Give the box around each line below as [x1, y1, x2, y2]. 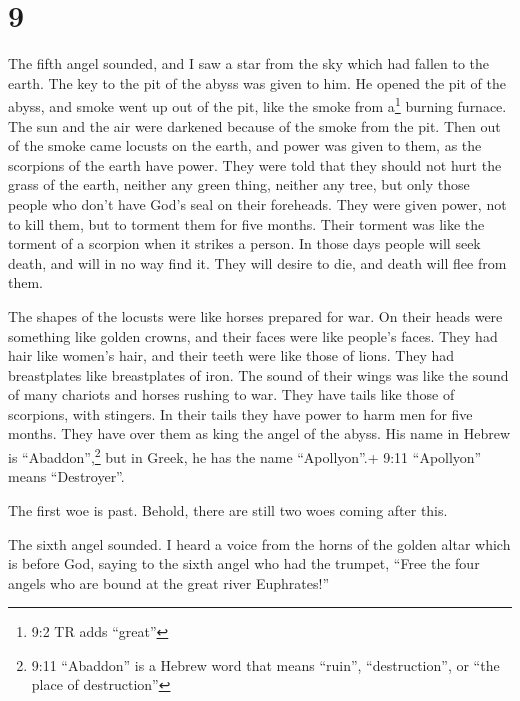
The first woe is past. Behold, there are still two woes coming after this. [8, 499, 448, 520]
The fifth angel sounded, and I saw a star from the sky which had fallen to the [8, 53, 490, 74]
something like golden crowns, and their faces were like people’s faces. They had [8, 325, 498, 346]
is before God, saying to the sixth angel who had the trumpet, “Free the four [8, 553, 480, 574]
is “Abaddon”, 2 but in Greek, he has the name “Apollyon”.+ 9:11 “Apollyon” [8, 444, 482, 467]
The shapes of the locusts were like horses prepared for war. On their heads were [8, 305, 503, 326]
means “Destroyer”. [8, 466, 125, 487]
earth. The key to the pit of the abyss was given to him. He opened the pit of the [8, 72, 507, 93]
